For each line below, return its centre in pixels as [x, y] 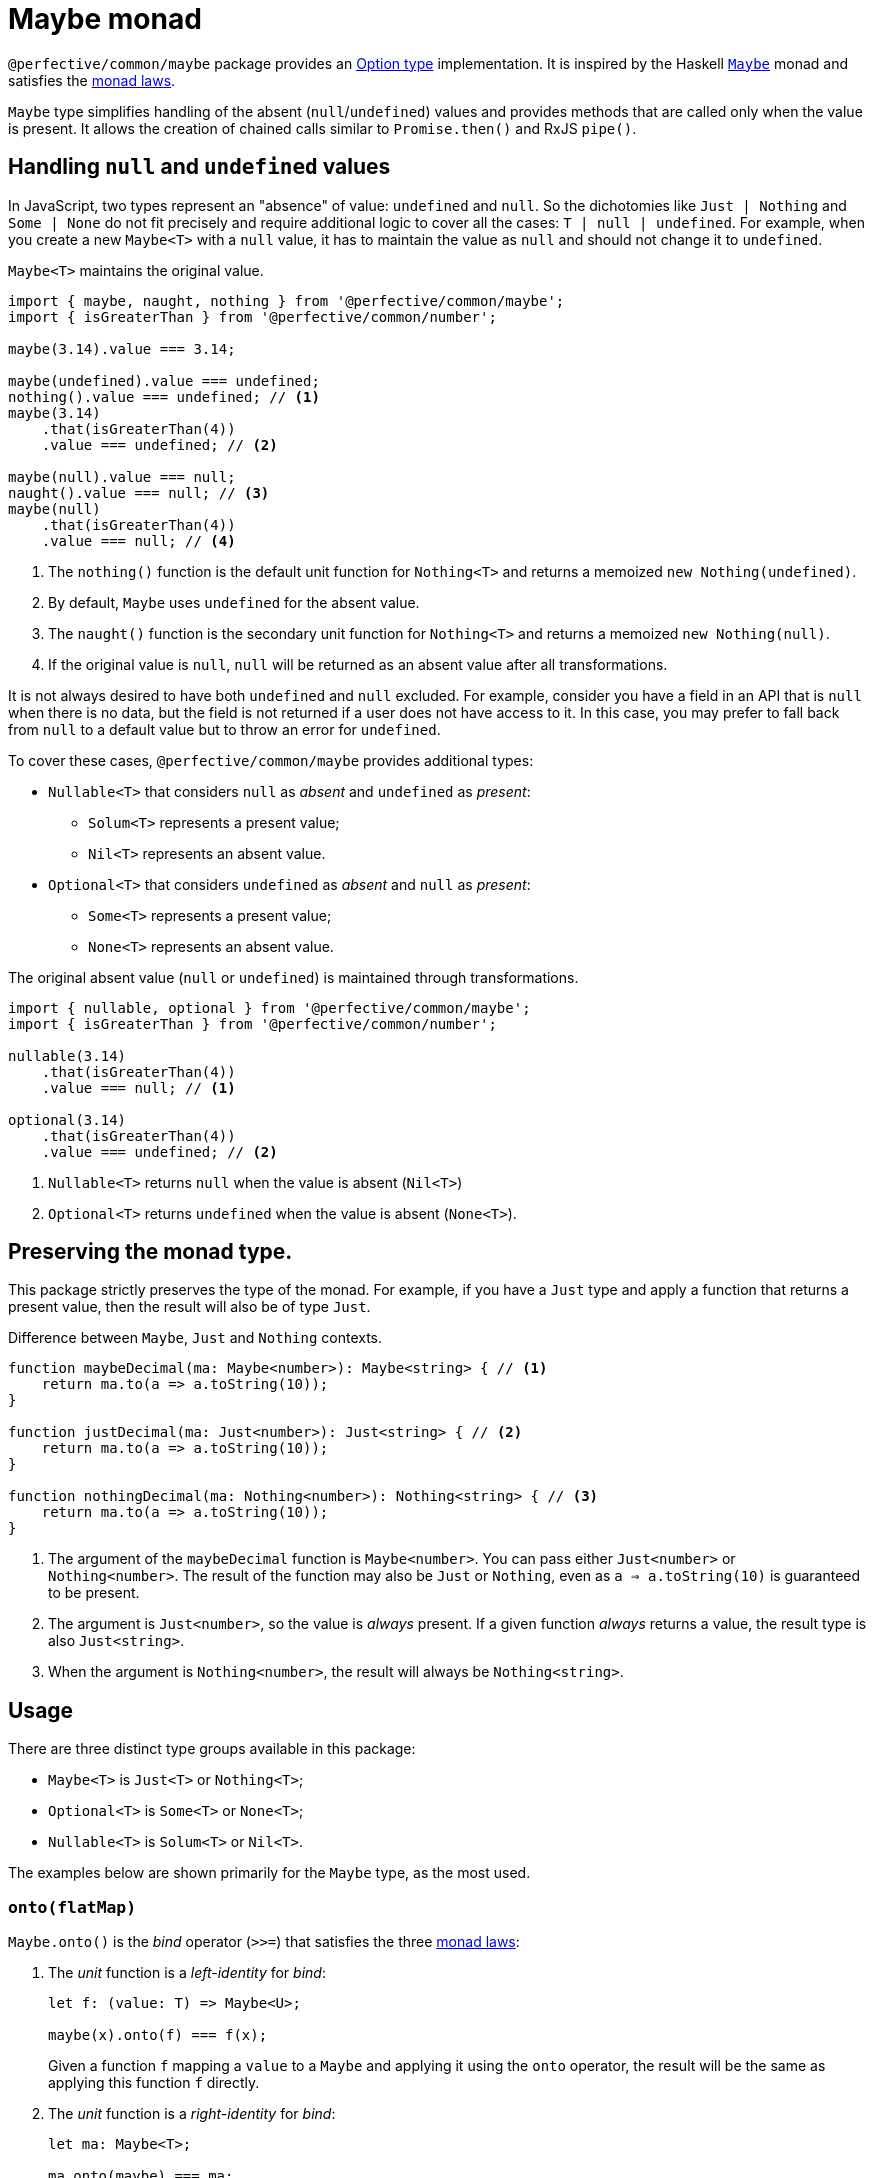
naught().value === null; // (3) [139, 492]
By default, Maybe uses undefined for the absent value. [234, 602]
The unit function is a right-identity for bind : [192, 2114]
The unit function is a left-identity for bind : [187, 1973]
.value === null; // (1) [138, 1087]
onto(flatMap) [72, 1907]
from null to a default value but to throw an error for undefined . [224, 729]
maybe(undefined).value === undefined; [164, 380]
